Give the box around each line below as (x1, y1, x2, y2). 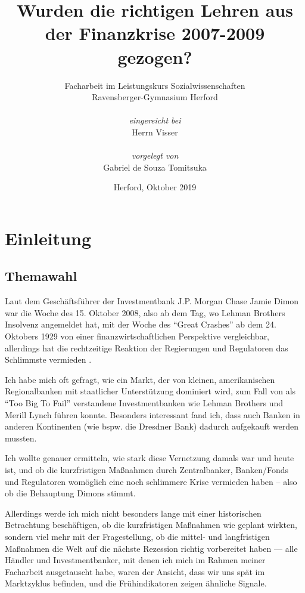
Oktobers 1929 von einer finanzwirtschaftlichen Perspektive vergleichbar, (5, 330, 270, 342)
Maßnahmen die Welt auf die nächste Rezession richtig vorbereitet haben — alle (5, 542, 298, 554)
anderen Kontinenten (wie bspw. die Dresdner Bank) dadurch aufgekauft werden (5, 420, 299, 433)
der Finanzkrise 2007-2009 (45, 21, 265, 45)
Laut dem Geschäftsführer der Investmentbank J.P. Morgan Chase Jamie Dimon (5, 295, 299, 307)
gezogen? (117, 44, 192, 69)
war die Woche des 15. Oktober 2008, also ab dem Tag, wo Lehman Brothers (5, 306, 285, 319)
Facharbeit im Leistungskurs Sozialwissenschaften (64, 79, 245, 91)
